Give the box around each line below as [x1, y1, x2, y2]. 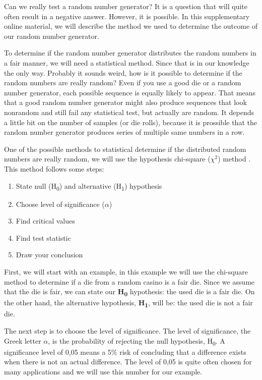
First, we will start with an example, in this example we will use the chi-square [4, 266, 248, 277]
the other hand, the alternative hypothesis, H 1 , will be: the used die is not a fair [4, 297, 253, 309]
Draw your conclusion [16, 249, 83, 260]
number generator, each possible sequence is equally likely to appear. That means [4, 87, 256, 97]
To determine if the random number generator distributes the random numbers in [4, 47, 256, 58]
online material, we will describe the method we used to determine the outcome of [4, 21, 258, 31]
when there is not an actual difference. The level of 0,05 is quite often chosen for [4, 356, 252, 367]
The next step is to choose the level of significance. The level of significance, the [4, 325, 251, 336]
